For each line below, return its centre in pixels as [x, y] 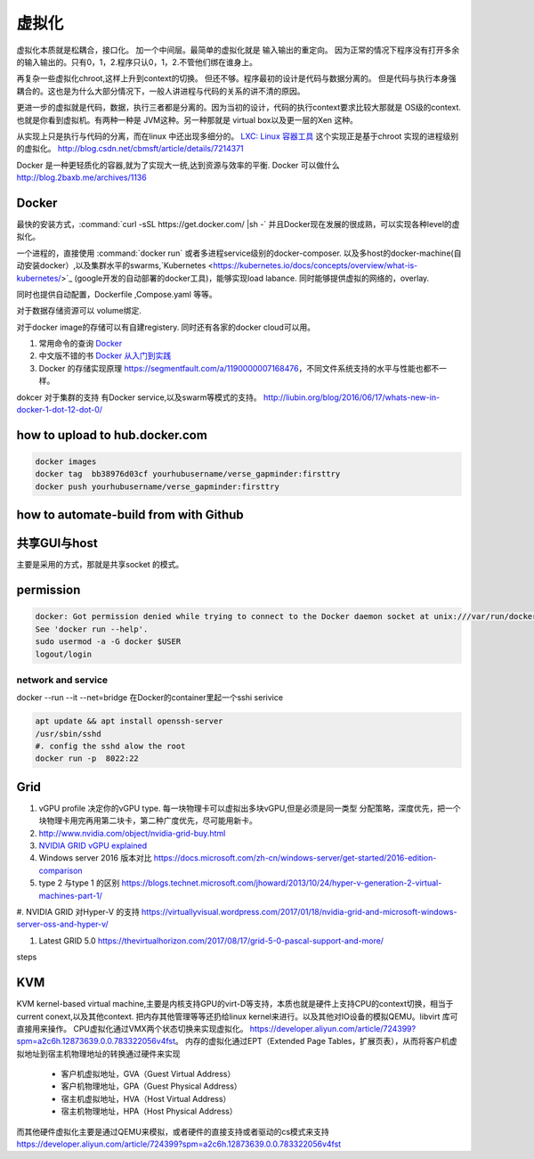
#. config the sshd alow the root [110, 747]
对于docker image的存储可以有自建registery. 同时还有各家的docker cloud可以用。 [166, 327]
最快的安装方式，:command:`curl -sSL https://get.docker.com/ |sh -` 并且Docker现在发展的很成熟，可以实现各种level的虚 [238, 224]
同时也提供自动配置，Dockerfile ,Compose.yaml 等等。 [117, 294]
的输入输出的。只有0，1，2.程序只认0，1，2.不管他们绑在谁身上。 [137, 61]
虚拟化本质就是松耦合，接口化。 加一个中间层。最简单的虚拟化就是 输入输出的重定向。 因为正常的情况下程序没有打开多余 [238, 50]
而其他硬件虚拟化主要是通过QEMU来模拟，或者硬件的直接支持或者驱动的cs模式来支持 [173, 1131]
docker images [66, 462]
